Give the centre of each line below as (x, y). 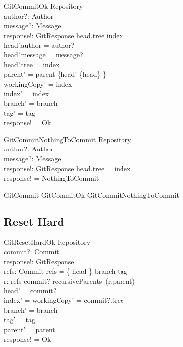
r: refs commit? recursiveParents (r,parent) (69, 280)
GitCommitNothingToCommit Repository (68, 139)
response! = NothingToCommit (52, 178)
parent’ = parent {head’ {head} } (55, 74)
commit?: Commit (31, 252)
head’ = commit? (30, 290)
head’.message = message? (44, 54)
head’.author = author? (39, 45)
